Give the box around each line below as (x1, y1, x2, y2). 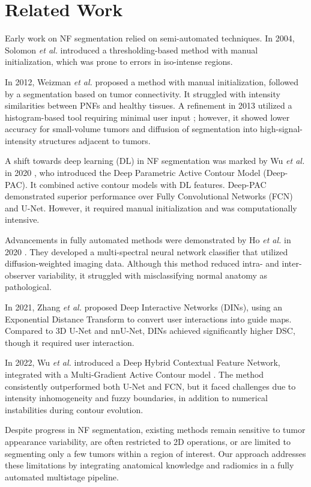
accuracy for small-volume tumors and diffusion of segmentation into (5, 123, 258, 135)
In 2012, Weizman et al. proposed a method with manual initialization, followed (5, 75, 299, 88)
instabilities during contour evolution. (5, 403, 143, 416)
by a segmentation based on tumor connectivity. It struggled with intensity (5, 87, 280, 100)
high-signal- (260, 123, 303, 135)
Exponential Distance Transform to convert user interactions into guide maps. (5, 312, 292, 325)
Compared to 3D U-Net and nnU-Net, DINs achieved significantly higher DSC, (5, 324, 295, 337)
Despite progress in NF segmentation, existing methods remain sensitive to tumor (5, 423, 306, 436)
